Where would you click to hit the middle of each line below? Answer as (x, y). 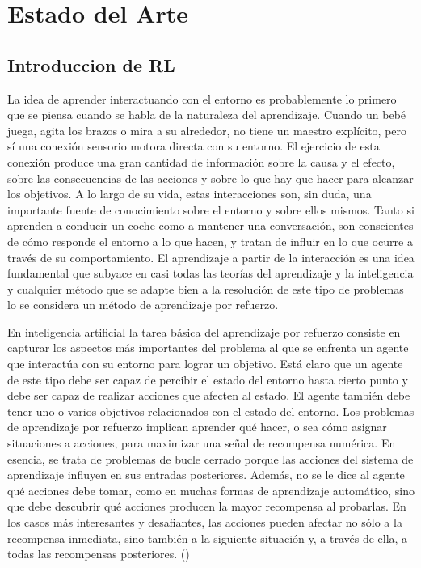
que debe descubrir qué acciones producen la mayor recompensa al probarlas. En (207, 506)
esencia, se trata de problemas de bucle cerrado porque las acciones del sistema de (210, 458)
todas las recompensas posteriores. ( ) (99, 554)
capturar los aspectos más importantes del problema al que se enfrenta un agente (208, 348)
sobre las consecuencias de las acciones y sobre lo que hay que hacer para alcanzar (210, 178)
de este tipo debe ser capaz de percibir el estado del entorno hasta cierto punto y (208, 379)
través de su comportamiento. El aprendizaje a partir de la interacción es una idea (211, 257)
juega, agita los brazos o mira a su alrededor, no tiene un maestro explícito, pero (207, 130)
